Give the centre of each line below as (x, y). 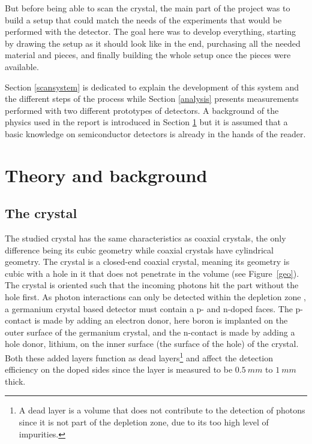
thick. (15, 381)
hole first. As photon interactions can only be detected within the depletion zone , (155, 297)
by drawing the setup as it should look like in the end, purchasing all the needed (153, 43)
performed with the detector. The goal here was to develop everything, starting (150, 31)
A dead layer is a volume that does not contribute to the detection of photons (162, 410)
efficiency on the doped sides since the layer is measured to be (119, 369)
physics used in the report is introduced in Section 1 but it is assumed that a (146, 122)
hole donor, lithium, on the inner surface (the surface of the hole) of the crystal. (152, 344)
